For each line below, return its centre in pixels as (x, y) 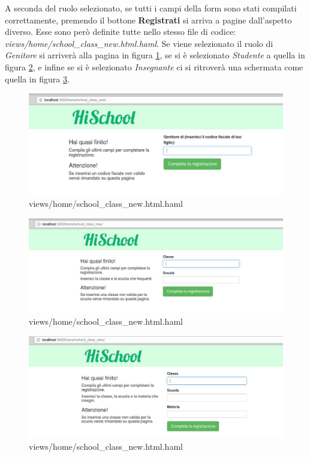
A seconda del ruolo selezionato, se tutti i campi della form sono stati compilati (151, 8)
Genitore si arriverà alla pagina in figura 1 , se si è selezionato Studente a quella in (155, 55)
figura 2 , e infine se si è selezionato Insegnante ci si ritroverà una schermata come (154, 66)
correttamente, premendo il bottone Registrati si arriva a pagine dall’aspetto (148, 20)
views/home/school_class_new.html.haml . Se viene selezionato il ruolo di (139, 43)
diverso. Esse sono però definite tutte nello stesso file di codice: (120, 32)
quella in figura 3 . (37, 78)
